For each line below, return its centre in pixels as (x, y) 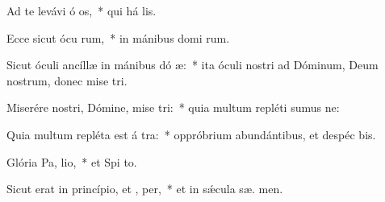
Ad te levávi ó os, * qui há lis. (82, 10)
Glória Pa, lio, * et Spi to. (72, 161)
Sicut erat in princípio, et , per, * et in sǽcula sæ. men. (145, 189)
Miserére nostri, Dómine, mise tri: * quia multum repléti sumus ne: (173, 107)
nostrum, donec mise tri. (67, 80)
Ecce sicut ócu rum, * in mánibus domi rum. (118, 37)
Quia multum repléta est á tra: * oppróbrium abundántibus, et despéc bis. (191, 134)
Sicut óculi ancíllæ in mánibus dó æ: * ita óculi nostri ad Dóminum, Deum (192, 65)
